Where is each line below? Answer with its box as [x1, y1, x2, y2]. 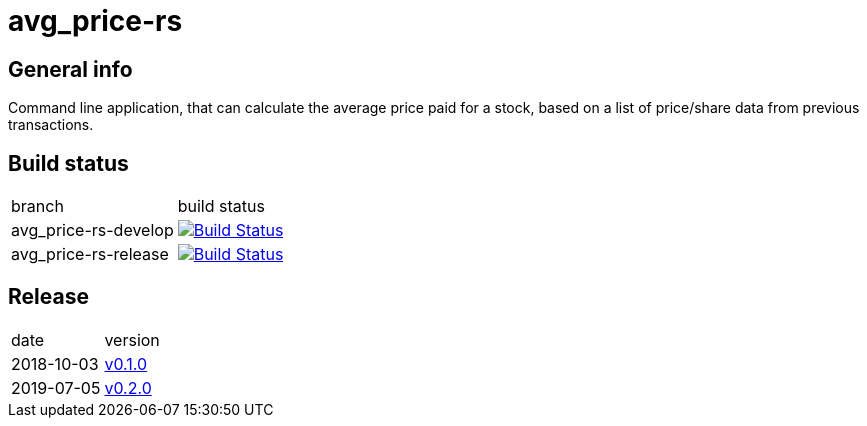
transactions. [8, 116, 94, 134]
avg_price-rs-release [11, 244, 169, 265]
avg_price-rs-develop [11, 220, 174, 241]
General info [8, 56, 133, 82]
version [104, 329, 160, 350]
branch [11, 196, 64, 217]
